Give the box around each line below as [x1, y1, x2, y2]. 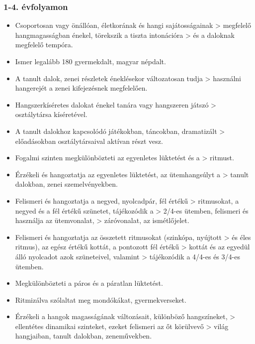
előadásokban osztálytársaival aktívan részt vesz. [15, 135, 163, 146]
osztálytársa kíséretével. [15, 109, 87, 119]
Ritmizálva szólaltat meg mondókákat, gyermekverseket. [15, 294, 186, 305]
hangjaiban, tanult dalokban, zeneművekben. [15, 331, 152, 341]
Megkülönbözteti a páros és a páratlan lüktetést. [15, 278, 163, 288]
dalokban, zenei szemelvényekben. [15, 179, 118, 189]
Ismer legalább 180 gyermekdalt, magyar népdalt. [15, 56, 166, 66]
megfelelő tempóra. [15, 39, 73, 50]
